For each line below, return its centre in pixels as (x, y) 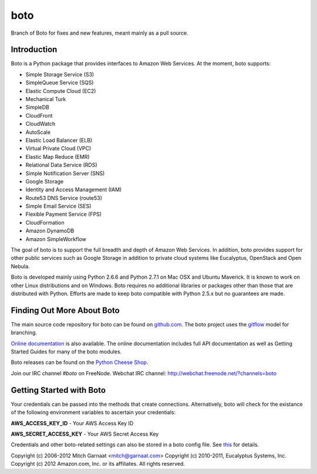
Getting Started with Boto (58, 390)
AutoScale (38, 132)
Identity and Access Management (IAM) (74, 190)
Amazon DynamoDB (50, 231)
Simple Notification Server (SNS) (65, 173)
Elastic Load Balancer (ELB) (59, 140)
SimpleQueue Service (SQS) (60, 83)
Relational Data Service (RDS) (61, 165)
